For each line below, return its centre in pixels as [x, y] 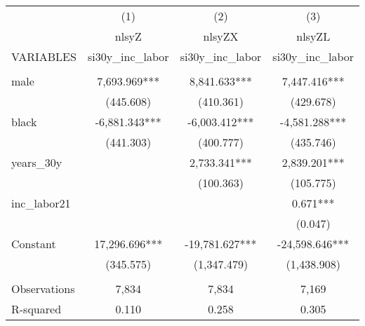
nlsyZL [313, 36]
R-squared [36, 309]
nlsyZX [221, 36]
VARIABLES [44, 56]
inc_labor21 [41, 203]
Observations [43, 288]
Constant [34, 244]
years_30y [37, 162]
